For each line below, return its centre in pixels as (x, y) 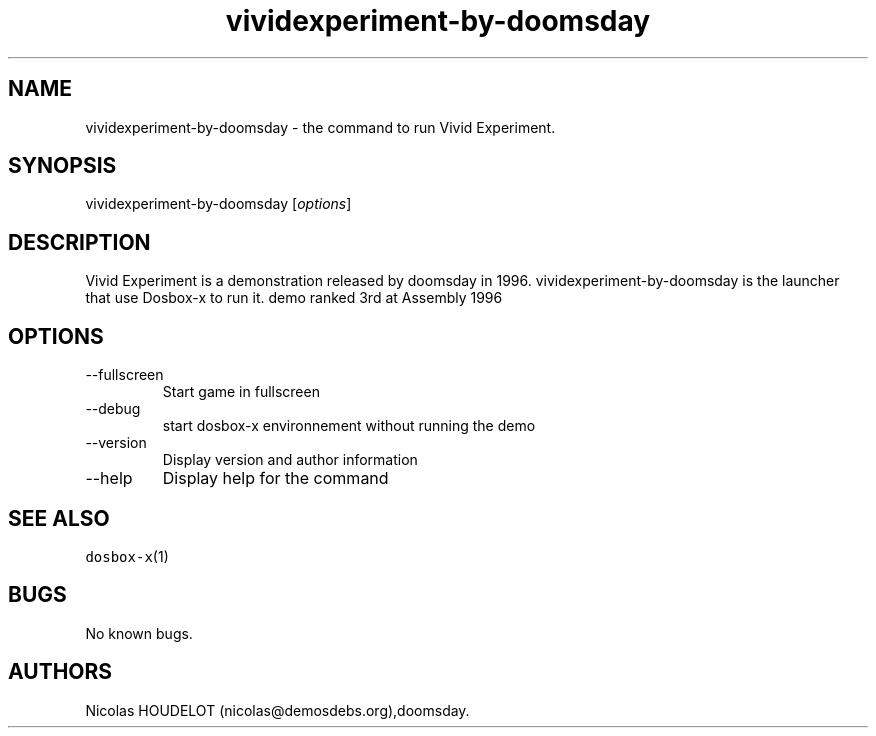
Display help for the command (275, 478)
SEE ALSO (59, 518)
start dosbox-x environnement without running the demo (349, 426)
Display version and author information (290, 460)
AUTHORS (60, 672)
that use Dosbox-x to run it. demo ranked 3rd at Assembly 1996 (294, 298)
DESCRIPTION (79, 242)
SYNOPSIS (62, 166)
